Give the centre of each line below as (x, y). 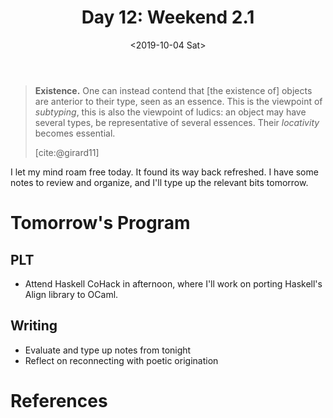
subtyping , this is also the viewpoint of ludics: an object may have (170, 112)
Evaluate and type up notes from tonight (108, 350)
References (59, 400)
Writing (34, 326)
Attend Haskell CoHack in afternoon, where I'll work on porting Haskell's (173, 283)
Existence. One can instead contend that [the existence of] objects (173, 90)
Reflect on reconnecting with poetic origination (121, 360)
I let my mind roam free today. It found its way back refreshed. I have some (164, 172)
